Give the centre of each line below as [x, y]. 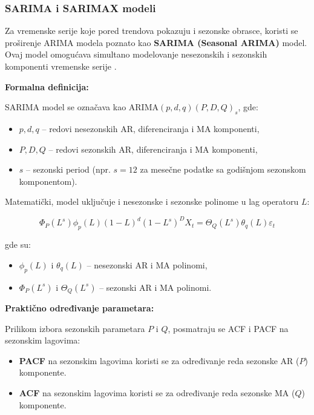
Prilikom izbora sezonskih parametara [75, 328]
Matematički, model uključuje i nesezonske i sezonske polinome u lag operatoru [152, 201]
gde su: [18, 244]
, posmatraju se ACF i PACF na [228, 328]
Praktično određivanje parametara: [80, 308]
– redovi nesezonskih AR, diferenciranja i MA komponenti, [151, 128]
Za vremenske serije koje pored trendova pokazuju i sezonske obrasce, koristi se [152, 31]
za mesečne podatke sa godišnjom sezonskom [223, 169]
